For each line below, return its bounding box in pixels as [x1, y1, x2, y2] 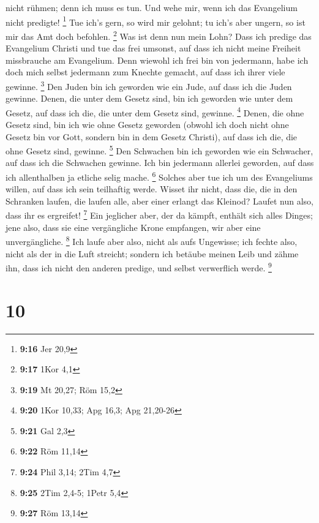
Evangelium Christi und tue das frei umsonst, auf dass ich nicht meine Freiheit [6, 42, 301, 55]
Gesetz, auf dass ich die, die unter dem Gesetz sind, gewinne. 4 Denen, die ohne [6, 104, 304, 119]
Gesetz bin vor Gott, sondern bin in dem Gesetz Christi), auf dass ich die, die [6, 130, 298, 143]
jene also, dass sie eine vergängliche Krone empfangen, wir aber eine [6, 220, 261, 233]
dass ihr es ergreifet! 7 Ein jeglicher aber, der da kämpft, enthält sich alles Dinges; [6, 207, 313, 222]
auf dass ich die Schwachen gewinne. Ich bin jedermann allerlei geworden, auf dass [6, 156, 314, 169]
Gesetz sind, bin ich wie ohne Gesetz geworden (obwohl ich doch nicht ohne [6, 118, 289, 130]
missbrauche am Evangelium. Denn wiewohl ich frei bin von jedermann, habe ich [6, 53, 309, 66]
